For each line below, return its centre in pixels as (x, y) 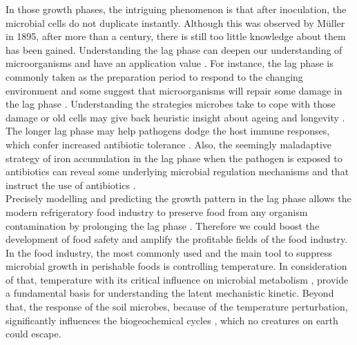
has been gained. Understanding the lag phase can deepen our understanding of (174, 49)
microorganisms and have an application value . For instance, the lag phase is (170, 63)
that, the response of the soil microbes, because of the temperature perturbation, (177, 307)
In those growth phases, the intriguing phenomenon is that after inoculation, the (176, 9)
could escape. (33, 334)
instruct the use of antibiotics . (71, 185)
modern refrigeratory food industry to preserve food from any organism (157, 211)
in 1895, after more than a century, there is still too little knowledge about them (176, 36)
